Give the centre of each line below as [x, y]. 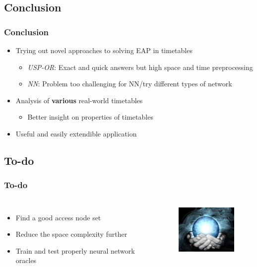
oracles [26, 260]
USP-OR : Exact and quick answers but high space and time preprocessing [140, 67]
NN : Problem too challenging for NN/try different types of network [130, 84]
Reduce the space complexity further [71, 234]
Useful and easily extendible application [76, 133]
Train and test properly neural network [75, 250]
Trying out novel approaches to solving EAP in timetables [104, 50]
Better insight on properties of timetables [90, 117]
